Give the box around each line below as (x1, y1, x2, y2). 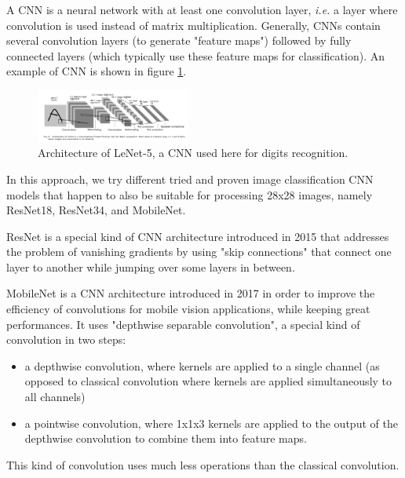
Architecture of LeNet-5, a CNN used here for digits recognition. (38, 144, 348, 161)
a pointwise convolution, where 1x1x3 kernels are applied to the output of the (24, 414, 398, 431)
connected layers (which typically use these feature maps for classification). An (6, 47, 385, 64)
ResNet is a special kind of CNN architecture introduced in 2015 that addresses (6, 228, 389, 244)
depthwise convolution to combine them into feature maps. (24, 430, 307, 447)
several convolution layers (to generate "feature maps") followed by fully (6, 32, 352, 49)
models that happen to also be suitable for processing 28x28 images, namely (6, 186, 373, 203)
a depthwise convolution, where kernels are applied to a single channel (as (24, 357, 380, 374)
